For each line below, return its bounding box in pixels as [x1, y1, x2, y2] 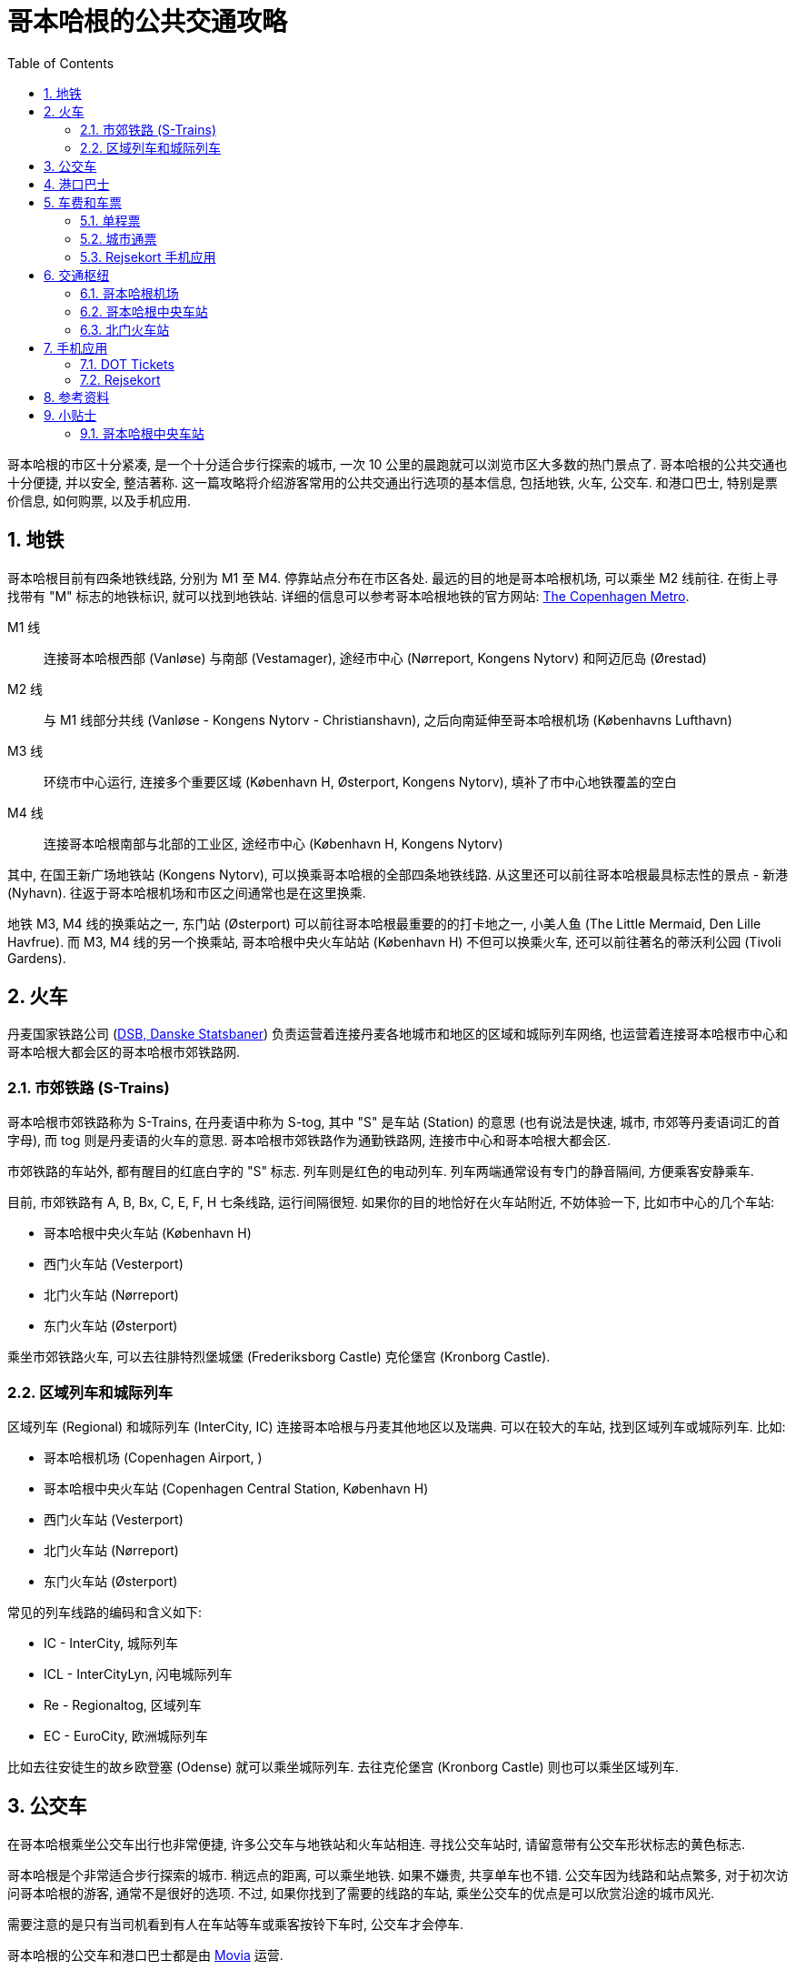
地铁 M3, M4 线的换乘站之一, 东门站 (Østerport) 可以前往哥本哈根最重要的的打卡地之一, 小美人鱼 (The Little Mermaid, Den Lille [7, 915, 761, 931]
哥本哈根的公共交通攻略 [7, 6, 288, 37]
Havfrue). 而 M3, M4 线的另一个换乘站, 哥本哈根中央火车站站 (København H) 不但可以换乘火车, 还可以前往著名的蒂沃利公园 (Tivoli [7, 933, 781, 950]
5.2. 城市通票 [80, 230, 157, 246]
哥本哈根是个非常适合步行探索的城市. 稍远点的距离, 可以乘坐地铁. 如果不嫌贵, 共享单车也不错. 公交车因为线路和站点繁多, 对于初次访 [7, 1866, 789, 1883]
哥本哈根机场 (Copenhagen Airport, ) [44, 1449, 263, 1465]
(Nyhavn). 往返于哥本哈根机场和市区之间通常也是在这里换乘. [7, 884, 366, 900]
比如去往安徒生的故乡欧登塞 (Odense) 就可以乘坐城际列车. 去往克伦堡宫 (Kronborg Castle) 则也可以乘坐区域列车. [7, 1758, 679, 1774]
